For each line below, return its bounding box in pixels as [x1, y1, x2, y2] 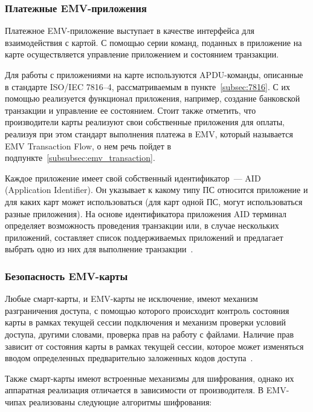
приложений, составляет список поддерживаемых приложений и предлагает [5, 231, 283, 243]
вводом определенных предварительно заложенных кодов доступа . [5, 352, 253, 364]
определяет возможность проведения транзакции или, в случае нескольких [5, 219, 279, 232]
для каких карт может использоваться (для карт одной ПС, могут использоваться [5, 195, 303, 208]
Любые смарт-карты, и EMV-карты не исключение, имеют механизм [5, 292, 258, 305]
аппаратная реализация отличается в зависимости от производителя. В [5, 384, 264, 396]
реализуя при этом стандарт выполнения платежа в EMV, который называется [5, 127, 294, 140]
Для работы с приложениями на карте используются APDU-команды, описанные [5, 68, 303, 80]
